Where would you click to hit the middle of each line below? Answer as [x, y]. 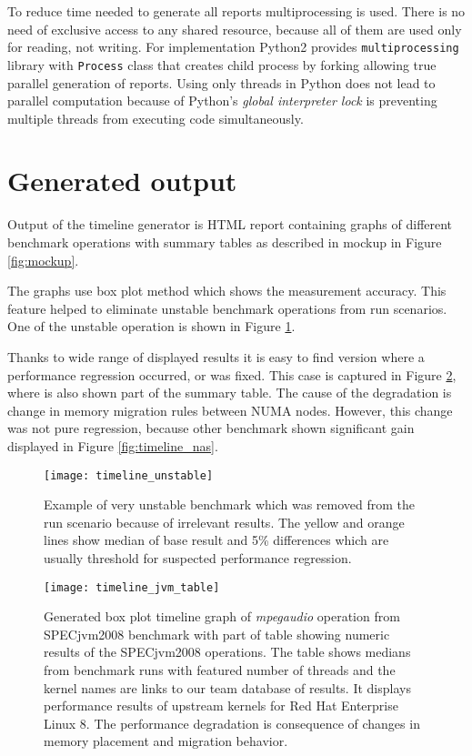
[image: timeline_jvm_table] [132, 587]
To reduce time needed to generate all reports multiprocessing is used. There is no [236, 11]
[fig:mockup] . [43, 260]
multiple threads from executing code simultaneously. [156, 118]
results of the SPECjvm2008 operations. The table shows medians [227, 652]
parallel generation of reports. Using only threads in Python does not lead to [221, 82]
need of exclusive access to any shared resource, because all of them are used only [235, 29]
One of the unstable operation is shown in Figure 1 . [151, 326]
